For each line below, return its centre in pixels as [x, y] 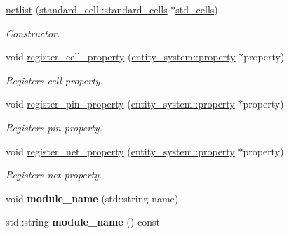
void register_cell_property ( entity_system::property [121, 57]
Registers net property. [54, 175]
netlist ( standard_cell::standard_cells [87, 9]
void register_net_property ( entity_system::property [120, 151]
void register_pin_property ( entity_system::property [120, 104]
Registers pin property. [54, 127]
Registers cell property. [54, 80]
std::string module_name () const [83, 222]
